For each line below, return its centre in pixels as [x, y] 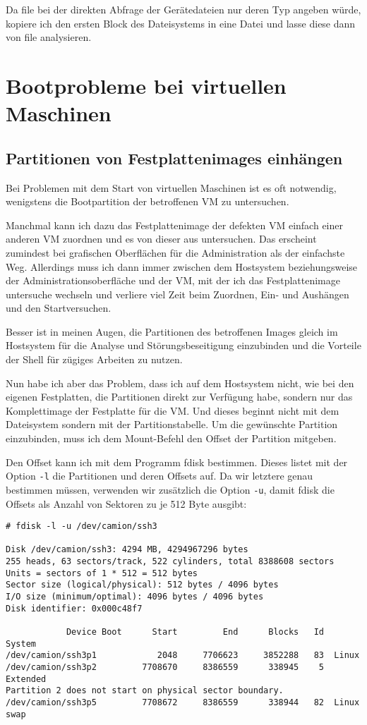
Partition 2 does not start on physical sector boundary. [145, 691]
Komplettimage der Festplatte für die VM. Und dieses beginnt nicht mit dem [173, 410]
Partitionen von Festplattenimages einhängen [174, 158]
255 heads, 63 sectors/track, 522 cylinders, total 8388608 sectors [170, 562]
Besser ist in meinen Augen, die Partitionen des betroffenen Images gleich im [172, 331]
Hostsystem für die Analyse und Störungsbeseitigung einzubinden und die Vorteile [183, 345]
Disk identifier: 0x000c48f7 [74, 608]
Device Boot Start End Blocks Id [195, 632]
